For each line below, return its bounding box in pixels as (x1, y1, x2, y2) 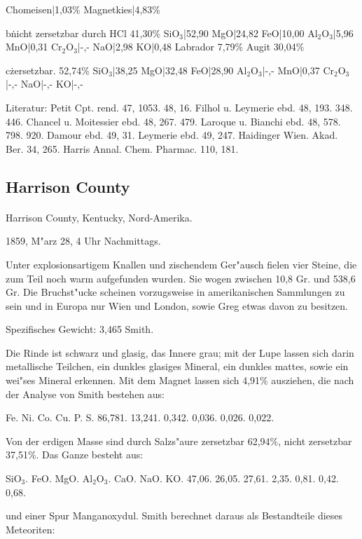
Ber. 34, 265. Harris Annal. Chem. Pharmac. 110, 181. (6, 141, 239, 156)
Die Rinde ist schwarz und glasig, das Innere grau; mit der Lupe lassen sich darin (6, 345, 354, 360)
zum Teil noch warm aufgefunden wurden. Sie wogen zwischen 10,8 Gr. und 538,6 (6, 271, 356, 285)
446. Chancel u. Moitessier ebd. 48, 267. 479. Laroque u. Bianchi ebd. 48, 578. (6, 114, 341, 128)
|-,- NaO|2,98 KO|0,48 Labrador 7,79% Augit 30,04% (77, 39, 305, 54)
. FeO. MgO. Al (25, 471, 93, 486)
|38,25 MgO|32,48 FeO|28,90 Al (112, 62, 247, 77)
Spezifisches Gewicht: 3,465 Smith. (6, 322, 154, 336)
